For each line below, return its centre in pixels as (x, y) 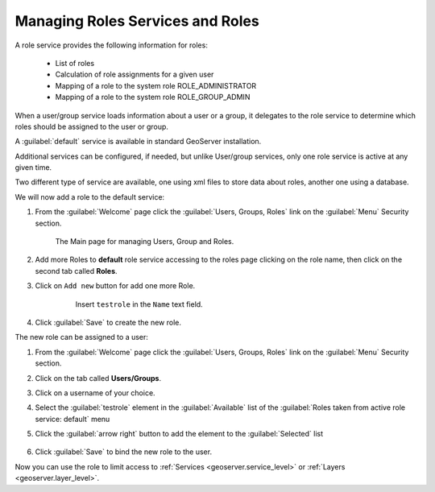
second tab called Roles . (76, 271)
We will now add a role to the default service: (90, 196)
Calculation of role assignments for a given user (135, 74)
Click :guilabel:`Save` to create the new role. (108, 322)
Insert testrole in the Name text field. (139, 304)
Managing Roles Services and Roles (137, 21)
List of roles (75, 63)
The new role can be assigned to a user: (82, 337)
